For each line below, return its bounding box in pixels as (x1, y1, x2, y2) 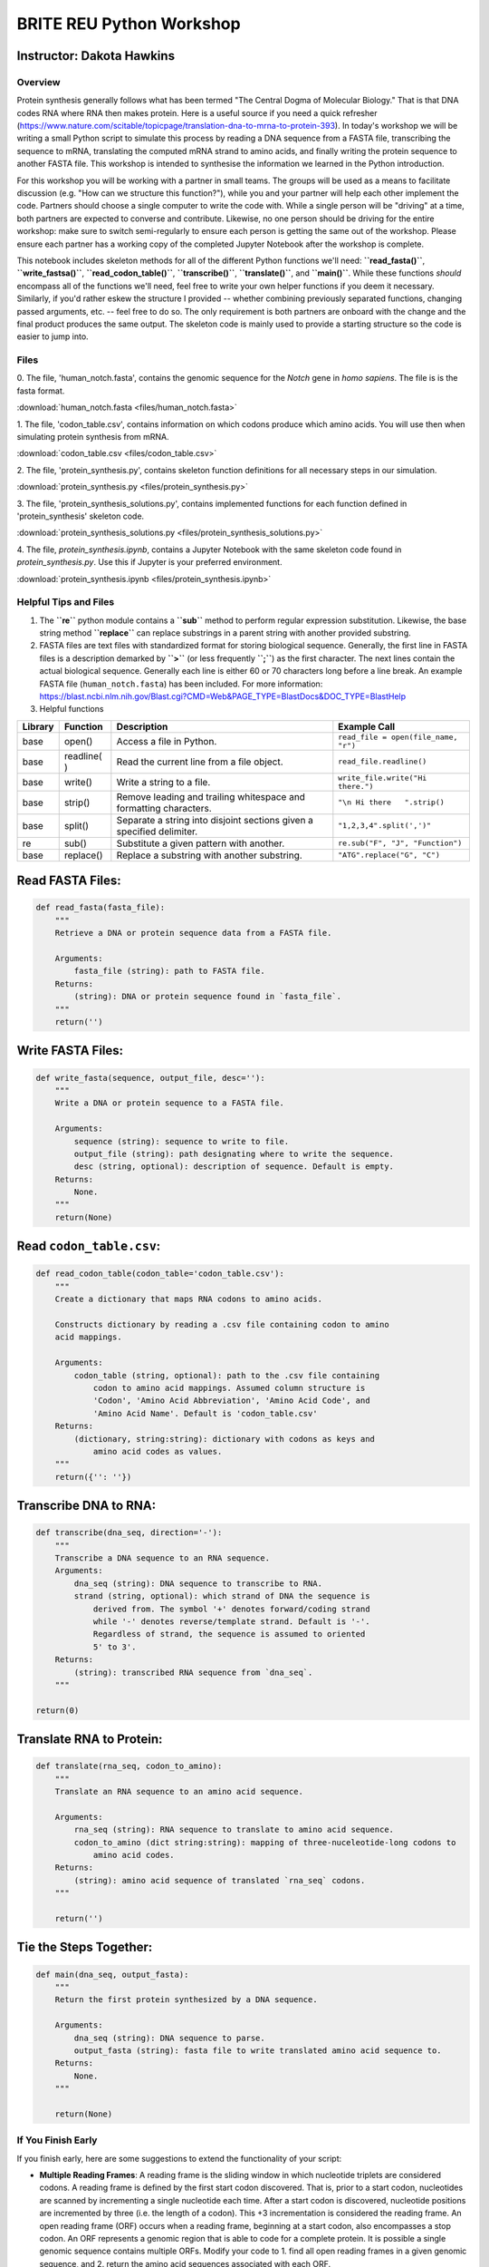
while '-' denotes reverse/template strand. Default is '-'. (92, 1617, 370, 1627)
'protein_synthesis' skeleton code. (16, 511, 145, 521)
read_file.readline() (338, 757, 427, 766)
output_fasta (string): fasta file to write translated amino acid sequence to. (73, 2045, 443, 2056)
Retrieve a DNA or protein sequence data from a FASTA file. (54, 928, 332, 939)
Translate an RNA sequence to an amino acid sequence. (54, 1786, 303, 1797)
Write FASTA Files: (16, 1043, 124, 1058)
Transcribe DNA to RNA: (16, 1498, 157, 1513)
